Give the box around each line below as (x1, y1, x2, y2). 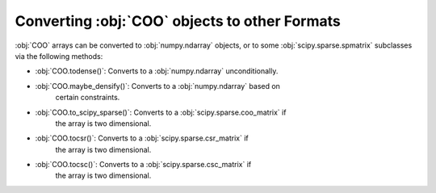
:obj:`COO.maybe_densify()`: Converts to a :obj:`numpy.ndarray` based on (35, 81, 280, 90)
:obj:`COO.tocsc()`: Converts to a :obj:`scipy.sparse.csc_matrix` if (35, 160, 252, 170)
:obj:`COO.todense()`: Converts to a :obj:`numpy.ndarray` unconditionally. (35, 66, 279, 76)
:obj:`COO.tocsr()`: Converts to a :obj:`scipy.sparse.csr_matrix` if (35, 133, 249, 143)
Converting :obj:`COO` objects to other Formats (15, 12, 341, 30)
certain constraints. (55, 93, 120, 103)
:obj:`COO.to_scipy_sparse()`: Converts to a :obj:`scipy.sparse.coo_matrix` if (35, 107, 287, 117)
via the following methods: (15, 51, 103, 61)
